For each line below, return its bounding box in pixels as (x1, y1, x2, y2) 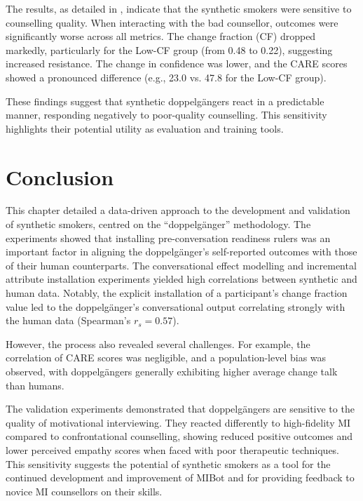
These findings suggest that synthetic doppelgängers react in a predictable (6, 93, 324, 108)
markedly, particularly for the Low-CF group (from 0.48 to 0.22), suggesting (6, 42, 333, 57)
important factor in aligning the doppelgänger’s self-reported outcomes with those (6, 244, 357, 259)
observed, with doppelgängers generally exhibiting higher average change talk (6, 364, 338, 378)
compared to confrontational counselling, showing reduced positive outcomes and (6, 429, 353, 443)
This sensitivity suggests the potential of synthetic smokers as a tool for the (6, 456, 331, 471)
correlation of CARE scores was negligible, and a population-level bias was (6, 350, 327, 365)
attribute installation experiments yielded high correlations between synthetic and (6, 272, 357, 286)
